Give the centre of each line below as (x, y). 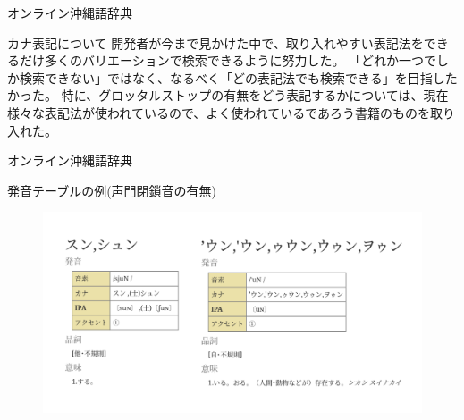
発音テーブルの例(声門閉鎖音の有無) (112, 190)
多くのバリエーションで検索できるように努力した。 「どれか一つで (240, 60)
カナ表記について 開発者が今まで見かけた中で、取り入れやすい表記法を (215, 42)
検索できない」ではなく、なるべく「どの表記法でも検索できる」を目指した (238, 77)
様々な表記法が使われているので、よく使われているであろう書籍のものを (219, 112)
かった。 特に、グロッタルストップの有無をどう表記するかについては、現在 (228, 95)
